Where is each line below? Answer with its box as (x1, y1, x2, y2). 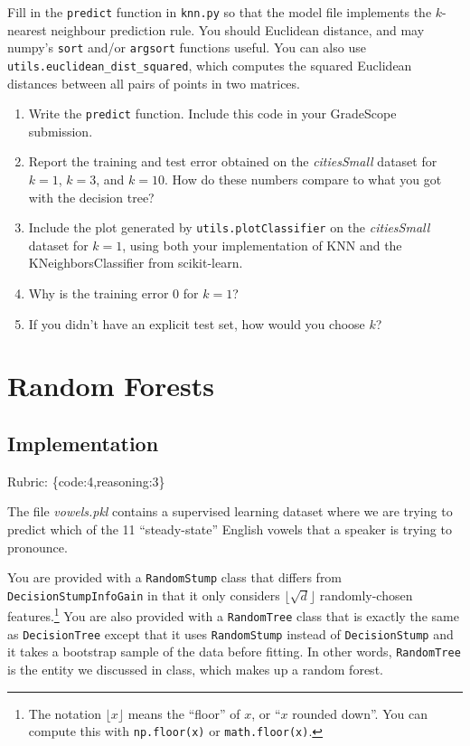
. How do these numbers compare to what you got (164, 170, 442, 188)
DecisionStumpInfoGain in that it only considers (7, 585, 280, 604)
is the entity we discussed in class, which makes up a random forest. (7, 660, 383, 679)
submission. (28, 121, 93, 140)
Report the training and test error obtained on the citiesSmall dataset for (28, 152, 437, 171)
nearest (7, 20, 47, 39)
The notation (28, 704, 101, 722)
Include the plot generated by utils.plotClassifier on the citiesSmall (28, 218, 430, 237)
